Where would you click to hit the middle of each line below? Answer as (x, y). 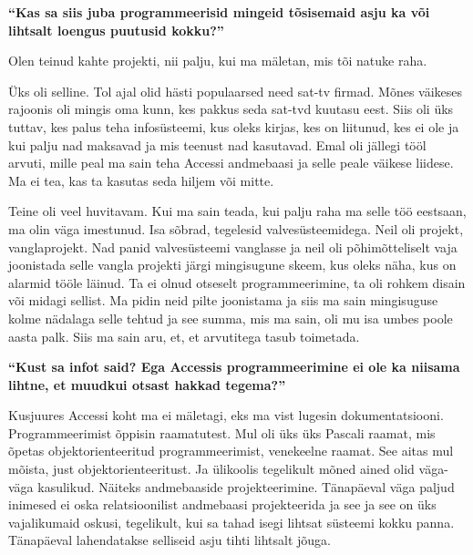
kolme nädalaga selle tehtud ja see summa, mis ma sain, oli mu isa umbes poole (231, 318)
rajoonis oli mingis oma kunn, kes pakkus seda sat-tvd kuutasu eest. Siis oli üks (231, 109)
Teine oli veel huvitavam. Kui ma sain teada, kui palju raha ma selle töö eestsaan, (237, 211)
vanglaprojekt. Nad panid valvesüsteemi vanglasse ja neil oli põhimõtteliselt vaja (233, 247)
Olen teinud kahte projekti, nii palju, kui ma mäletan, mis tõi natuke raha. (218, 61)
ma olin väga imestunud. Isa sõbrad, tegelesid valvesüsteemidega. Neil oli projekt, (236, 228)
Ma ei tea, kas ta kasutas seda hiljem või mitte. (141, 180)
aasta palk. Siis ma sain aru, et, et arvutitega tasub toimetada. (184, 336)
